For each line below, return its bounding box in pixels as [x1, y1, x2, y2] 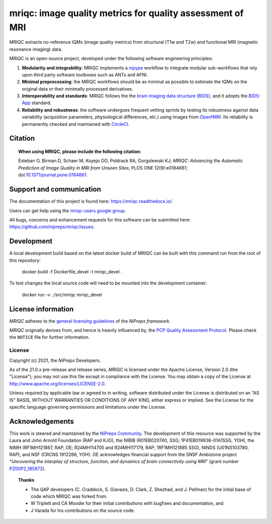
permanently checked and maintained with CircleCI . [22, 121, 129, 127]
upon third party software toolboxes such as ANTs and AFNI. [22, 71, 148, 78]
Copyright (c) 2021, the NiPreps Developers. [9, 357, 101, 363]
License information [9, 305, 74, 313]
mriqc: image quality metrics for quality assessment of [9, 8, 244, 19]
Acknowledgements [9, 417, 74, 425]
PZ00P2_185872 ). [9, 466, 46, 472]
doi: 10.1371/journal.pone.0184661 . [18, 172, 88, 178]
